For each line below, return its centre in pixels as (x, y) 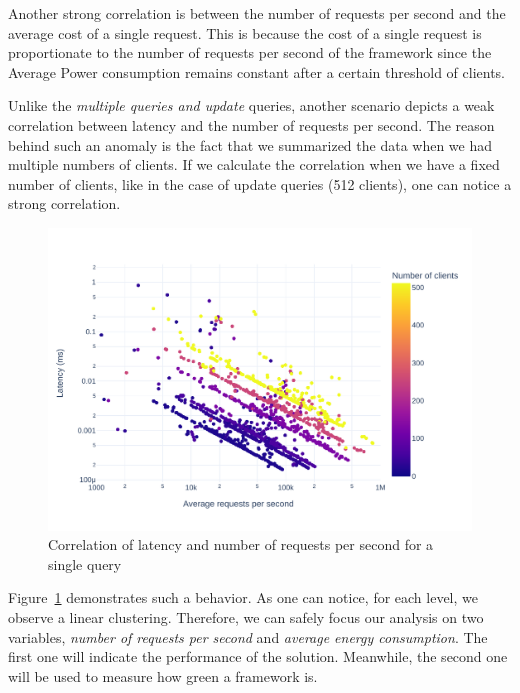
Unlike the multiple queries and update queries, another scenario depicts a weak (251, 105)
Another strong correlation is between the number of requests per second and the (257, 13)
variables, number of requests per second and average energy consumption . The (248, 636)
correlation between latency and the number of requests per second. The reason (251, 124)
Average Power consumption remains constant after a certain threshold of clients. (257, 71)
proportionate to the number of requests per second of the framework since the (250, 52)
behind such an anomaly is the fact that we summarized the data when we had (250, 144)
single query (85, 563)
